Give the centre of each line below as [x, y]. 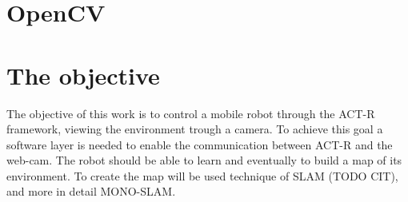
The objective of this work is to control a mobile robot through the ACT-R [191, 113]
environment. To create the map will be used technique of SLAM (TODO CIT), [202, 175]
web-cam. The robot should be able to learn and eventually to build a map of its [204, 160]
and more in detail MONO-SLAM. [91, 191]
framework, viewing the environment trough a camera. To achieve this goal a [195, 129]
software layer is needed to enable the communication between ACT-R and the [200, 144]
